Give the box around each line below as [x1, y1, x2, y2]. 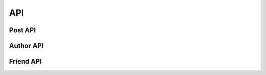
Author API [9, 42, 44, 50]
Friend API [9, 57, 42, 66]
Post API [9, 26, 36, 34]
